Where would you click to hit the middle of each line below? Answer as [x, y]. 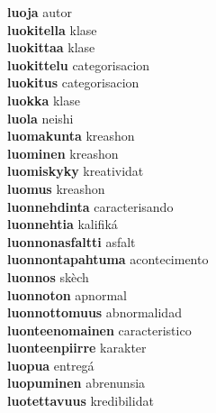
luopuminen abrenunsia [76, 383]
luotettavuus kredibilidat [81, 401]
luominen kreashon [63, 153]
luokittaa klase [51, 47]
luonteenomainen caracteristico [99, 330]
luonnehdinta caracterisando [90, 206]
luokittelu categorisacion [79, 64]
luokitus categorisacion [73, 83]
